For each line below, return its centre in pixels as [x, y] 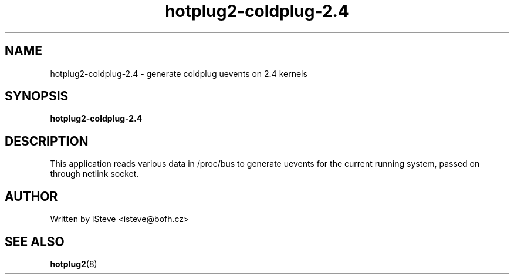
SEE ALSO [35, 241]
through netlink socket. [94, 174]
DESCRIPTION [47, 141]
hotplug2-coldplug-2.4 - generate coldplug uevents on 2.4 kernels [179, 73]
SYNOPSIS [37, 96]
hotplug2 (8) [74, 264]
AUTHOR [31, 196]
